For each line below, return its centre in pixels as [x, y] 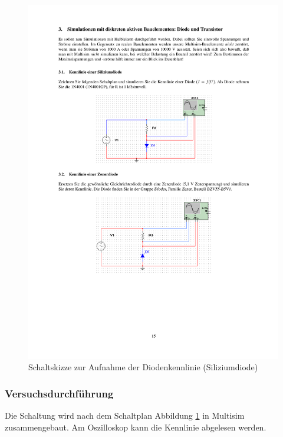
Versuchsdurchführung [59, 393]
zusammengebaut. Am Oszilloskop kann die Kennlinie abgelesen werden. [136, 427]
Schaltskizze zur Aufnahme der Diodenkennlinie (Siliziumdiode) [143, 367]
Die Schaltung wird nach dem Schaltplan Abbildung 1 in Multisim [125, 415]
